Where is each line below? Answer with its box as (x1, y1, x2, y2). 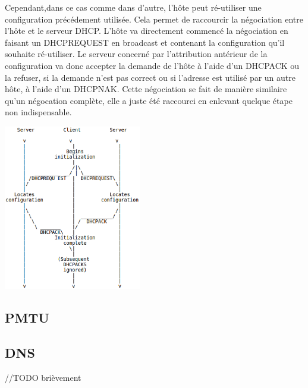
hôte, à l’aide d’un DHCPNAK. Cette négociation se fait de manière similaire (5, 83, 287, 95)
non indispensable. (5, 106, 72, 118)
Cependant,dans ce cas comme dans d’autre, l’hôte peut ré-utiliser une (5, 1, 262, 13)
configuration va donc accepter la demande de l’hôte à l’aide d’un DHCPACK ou (5, 59, 300, 71)
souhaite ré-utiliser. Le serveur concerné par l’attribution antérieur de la (5, 48, 268, 60)
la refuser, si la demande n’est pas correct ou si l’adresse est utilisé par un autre (5, 71, 296, 83)
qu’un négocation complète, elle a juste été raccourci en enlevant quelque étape (5, 94, 293, 106)
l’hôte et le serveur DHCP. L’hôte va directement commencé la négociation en (5, 24, 288, 37)
